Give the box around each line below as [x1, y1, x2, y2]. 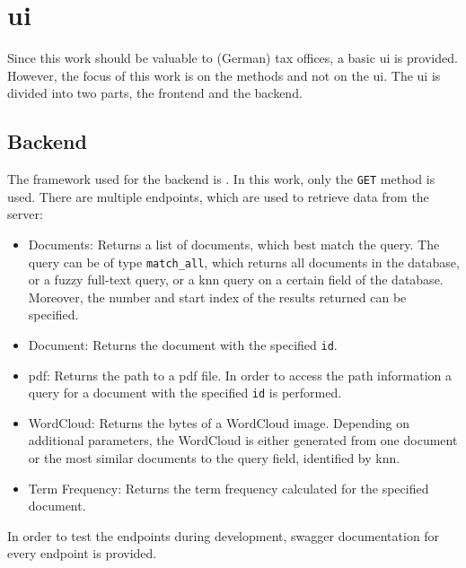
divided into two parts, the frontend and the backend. [7, 83, 303, 102]
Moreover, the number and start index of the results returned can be [28, 287, 407, 306]
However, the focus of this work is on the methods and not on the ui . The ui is [7, 66, 441, 84]
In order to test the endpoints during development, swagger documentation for [7, 526, 440, 545]
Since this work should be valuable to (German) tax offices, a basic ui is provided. [7, 48, 458, 67]
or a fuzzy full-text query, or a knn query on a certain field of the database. [28, 270, 444, 289]
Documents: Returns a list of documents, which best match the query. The [28, 234, 440, 253]
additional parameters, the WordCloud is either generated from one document [28, 431, 458, 450]
